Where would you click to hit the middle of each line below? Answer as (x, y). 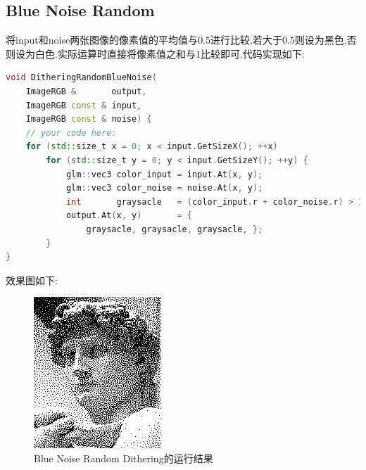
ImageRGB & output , (86, 91)
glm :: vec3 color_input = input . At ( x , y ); (164, 174)
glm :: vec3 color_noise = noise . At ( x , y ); (164, 188)
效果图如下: (32, 280)
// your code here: (71, 133)
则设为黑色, (321, 40)
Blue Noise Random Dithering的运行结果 (124, 458)
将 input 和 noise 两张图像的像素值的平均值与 (102, 40)
